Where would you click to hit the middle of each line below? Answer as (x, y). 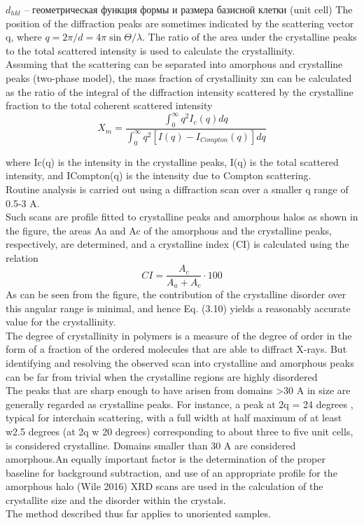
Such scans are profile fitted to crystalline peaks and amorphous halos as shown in (182, 217)
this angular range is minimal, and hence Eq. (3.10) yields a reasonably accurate (178, 308)
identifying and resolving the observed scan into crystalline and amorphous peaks (180, 362)
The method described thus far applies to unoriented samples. (138, 513)
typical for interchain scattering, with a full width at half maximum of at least (174, 418)
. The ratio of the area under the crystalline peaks (250, 37)
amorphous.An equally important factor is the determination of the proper (166, 459)
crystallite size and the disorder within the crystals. (116, 499)
